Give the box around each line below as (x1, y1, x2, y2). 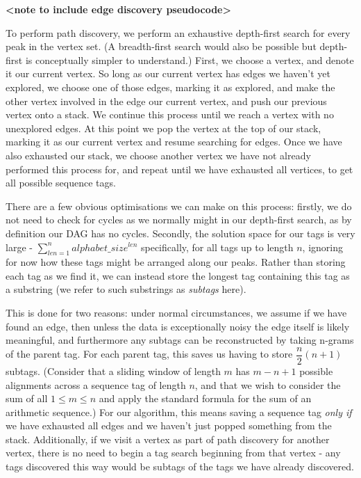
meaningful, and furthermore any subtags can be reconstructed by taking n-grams (6, 333, 354, 347)
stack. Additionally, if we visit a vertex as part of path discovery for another (6, 431, 330, 446)
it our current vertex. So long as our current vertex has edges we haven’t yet (6, 66, 330, 81)
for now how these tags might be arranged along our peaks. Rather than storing (6, 255, 346, 269)
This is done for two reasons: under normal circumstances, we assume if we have (6, 305, 347, 320)
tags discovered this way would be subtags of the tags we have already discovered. (6, 459, 354, 474)
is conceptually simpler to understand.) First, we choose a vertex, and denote (25, 52, 354, 67)
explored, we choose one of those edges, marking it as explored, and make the (6, 79, 335, 94)
